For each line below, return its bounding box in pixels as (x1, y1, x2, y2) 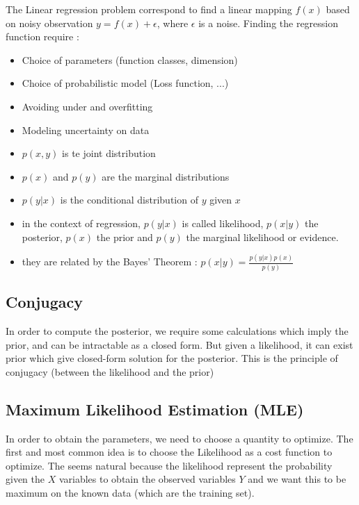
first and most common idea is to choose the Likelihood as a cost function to (6, 445, 333, 459)
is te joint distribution (62, 146, 156, 160)
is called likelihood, (182, 215, 264, 230)
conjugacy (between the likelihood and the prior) (6, 364, 214, 379)
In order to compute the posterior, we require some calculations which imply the (6, 323, 349, 338)
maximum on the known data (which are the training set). (6, 485, 255, 499)
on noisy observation (6, 15, 93, 30)
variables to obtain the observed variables (58, 472, 236, 486)
